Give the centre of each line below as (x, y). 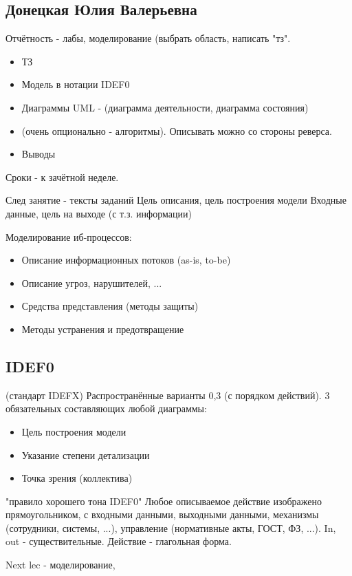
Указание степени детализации (86, 455)
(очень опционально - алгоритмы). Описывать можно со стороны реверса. (177, 130)
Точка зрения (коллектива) (77, 478)
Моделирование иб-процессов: (69, 236)
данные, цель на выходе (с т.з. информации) (99, 213)
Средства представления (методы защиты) (110, 306)
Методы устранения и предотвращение (103, 329)
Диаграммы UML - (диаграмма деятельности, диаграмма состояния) (165, 107)
